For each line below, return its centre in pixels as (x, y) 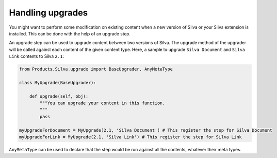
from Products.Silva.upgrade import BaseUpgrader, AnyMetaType (96, 69)
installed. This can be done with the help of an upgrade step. (70, 33)
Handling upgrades (49, 13)
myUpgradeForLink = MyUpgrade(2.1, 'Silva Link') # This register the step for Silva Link (130, 137)
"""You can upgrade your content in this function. (102, 103)
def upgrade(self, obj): (59, 96)
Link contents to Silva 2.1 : (36, 56)
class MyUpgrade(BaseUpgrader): (58, 83)
